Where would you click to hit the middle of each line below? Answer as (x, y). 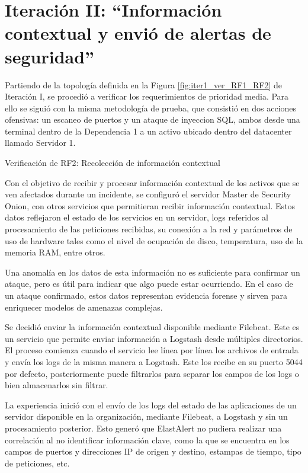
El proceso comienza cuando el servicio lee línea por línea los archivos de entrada (152, 350)
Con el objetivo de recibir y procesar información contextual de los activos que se (152, 182)
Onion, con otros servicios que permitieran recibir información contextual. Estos (150, 205)
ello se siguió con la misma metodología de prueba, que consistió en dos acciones (151, 108)
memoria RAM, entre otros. (55, 252)
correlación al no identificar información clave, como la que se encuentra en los (147, 440)
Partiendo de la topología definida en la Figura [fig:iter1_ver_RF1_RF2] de (144, 84)
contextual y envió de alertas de (138, 33)
